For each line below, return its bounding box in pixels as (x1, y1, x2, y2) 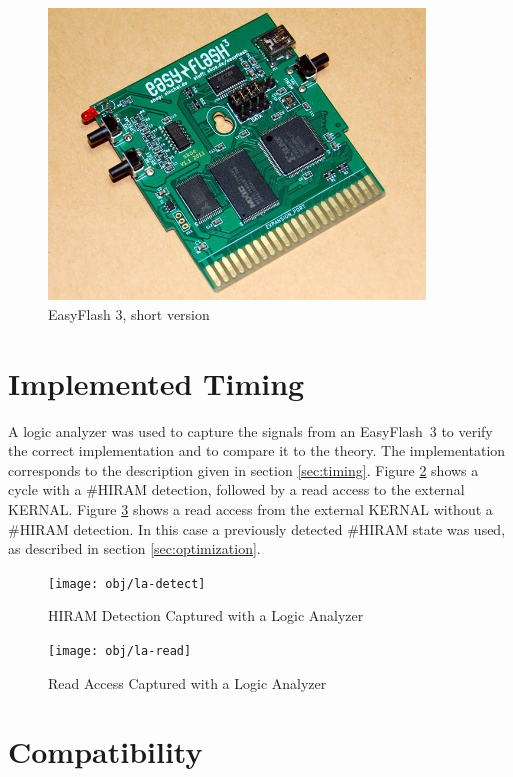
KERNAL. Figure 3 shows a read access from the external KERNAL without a (8, 498, 493, 519)
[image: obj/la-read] (48, 644, 192, 659)
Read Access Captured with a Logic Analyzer (48, 672, 327, 693)
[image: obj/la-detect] (48, 576, 206, 591)
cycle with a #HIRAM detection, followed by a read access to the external (8, 479, 465, 500)
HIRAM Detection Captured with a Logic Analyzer (48, 605, 364, 626)
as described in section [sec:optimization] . (8, 538, 261, 559)
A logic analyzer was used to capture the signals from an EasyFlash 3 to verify (8, 420, 493, 441)
